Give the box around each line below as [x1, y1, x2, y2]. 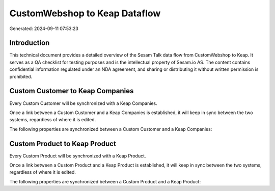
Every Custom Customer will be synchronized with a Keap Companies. [9, 100, 157, 106]
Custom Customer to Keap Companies [9, 87, 134, 95]
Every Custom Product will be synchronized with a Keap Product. [9, 153, 146, 159]
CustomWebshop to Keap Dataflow [9, 8, 161, 19]
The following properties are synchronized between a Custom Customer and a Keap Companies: [9, 126, 212, 132]
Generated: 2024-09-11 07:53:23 [9, 25, 78, 32]
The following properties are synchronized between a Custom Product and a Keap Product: [9, 178, 201, 184]
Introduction [9, 39, 50, 47]
